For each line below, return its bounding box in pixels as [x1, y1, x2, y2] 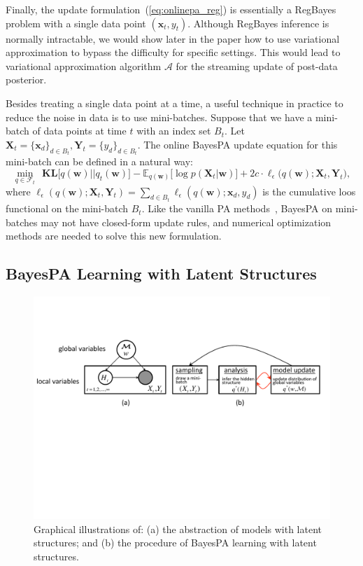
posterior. [6, 72, 47, 87]
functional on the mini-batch [6, 201, 129, 216]
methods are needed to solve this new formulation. [6, 228, 222, 243]
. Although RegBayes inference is [187, 15, 329, 30]
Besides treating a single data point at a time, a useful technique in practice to [6, 95, 343, 110]
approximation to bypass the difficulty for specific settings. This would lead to [6, 45, 341, 60]
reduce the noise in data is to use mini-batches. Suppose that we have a [6, 109, 313, 124]
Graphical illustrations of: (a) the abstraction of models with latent [34, 521, 322, 536]
